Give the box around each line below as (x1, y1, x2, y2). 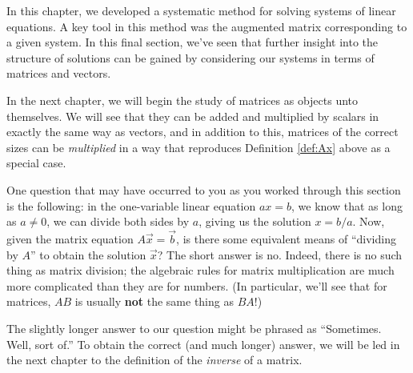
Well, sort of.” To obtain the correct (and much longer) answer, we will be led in (6, 335, 400, 352)
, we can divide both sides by (46, 213, 190, 230)
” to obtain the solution (30, 246, 146, 263)
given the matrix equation (6, 230, 134, 247)
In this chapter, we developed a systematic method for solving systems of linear (6, 2, 396, 18)
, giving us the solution (198, 213, 311, 230)
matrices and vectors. (6, 65, 111, 82)
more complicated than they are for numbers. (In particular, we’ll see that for (6, 277, 387, 294)
